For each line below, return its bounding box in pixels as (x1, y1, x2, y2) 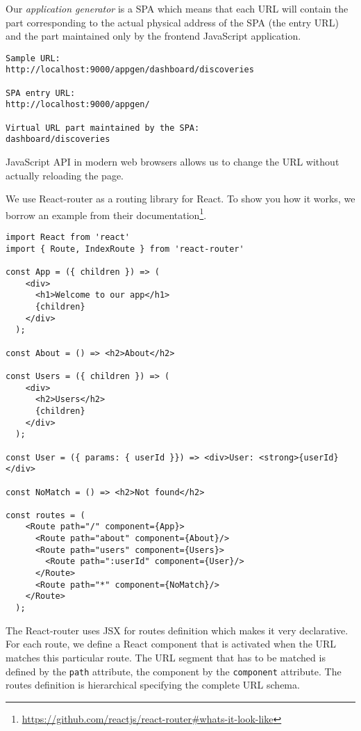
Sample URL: (6, 53, 60, 63)
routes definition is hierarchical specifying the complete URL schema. (6, 677, 300, 692)
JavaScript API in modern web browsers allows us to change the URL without (6, 154, 339, 169)
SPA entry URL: (6, 88, 76, 98)
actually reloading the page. (6, 168, 124, 182)
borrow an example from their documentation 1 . (6, 205, 207, 222)
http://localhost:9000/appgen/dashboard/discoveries (6, 65, 254, 75)
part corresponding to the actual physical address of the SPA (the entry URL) (6, 15, 339, 29)
